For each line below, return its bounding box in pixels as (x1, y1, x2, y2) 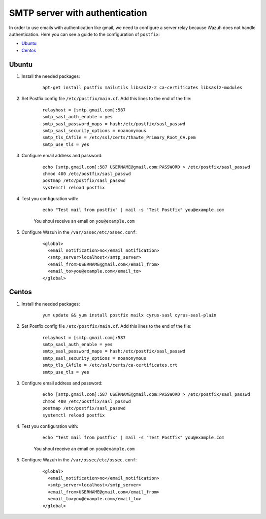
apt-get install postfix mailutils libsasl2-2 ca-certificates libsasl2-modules (42, 85, 243, 91)
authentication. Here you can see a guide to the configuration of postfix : (9, 31, 160, 37)
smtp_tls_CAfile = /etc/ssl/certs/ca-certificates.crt (42, 362, 178, 368)
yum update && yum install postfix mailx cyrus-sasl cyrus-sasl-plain (42, 312, 217, 318)
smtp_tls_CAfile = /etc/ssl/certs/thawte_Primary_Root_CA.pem (42, 135, 196, 140)
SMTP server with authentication (9, 7, 147, 18)
